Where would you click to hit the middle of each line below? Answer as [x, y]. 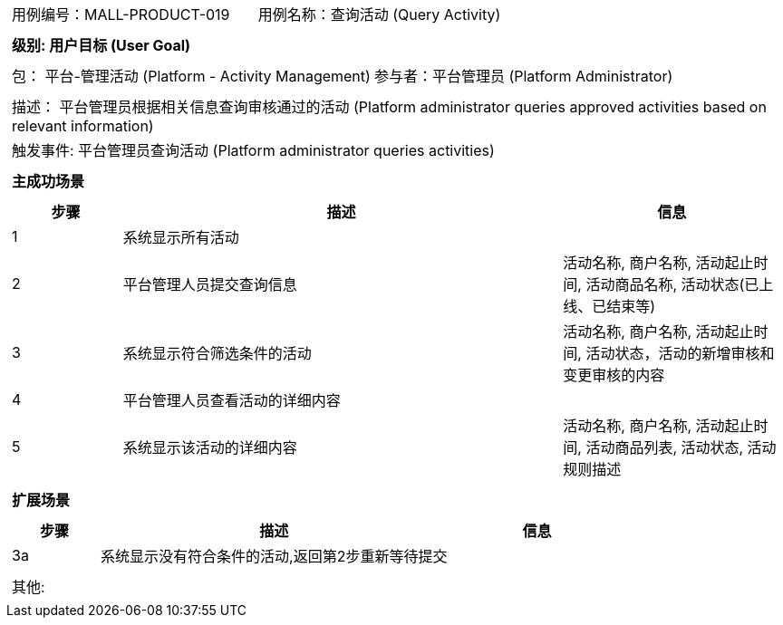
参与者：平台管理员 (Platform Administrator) [523, 76]
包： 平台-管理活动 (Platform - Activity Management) [191, 76]
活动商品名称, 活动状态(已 [672, 284]
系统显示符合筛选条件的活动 [217, 353]
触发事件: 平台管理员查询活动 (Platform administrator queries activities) [253, 150]
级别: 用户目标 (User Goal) [101, 45]
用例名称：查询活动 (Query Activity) [379, 14]
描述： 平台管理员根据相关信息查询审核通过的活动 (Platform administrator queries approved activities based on [389, 107]
